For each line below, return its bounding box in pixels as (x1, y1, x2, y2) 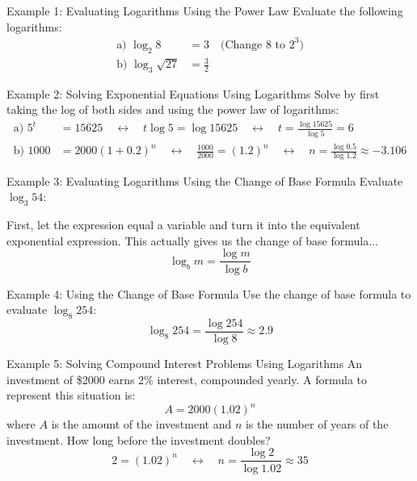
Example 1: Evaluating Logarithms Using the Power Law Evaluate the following (6, 2, 403, 19)
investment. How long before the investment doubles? (6, 431, 271, 448)
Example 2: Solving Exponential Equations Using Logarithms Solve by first (6, 85, 380, 102)
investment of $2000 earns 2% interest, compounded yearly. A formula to (6, 370, 368, 387)
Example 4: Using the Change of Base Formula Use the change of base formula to (6, 285, 411, 302)
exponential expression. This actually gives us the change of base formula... (6, 232, 378, 249)
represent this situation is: (6, 387, 136, 404)
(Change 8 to (220, 39, 286, 51)
